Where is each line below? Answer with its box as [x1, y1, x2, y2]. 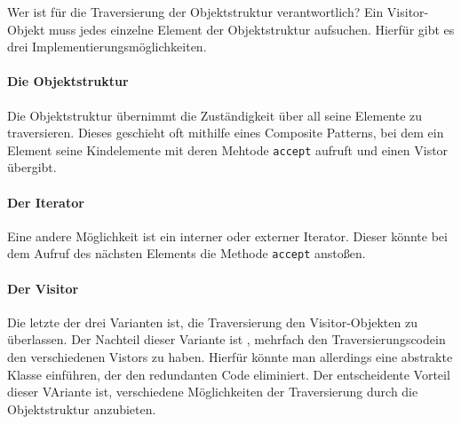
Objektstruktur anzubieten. [7, 399, 156, 418]
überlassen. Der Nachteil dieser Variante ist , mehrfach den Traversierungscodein [7, 330, 446, 349]
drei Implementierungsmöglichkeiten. [7, 37, 207, 56]
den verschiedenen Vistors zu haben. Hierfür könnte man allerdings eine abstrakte [7, 348, 453, 366]
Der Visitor [7, 279, 79, 297]
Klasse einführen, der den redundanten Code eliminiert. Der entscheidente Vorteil [7, 365, 450, 383]
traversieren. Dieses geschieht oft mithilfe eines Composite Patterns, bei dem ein [7, 123, 444, 142]
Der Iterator [7, 192, 84, 211]
